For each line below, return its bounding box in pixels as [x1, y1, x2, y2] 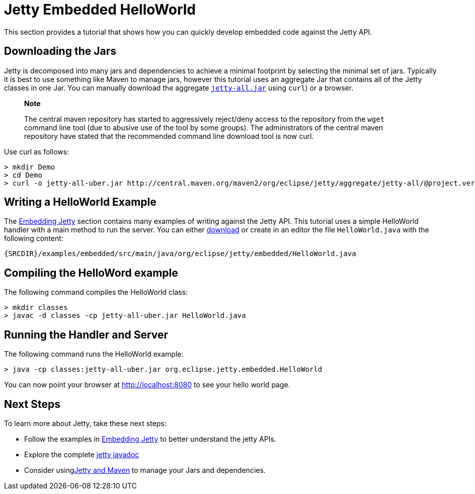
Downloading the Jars [4, 45, 116, 58]
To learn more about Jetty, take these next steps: [4, 419, 167, 428]
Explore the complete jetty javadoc [24, 450, 139, 459]
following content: [4, 234, 63, 243]
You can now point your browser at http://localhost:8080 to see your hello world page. [4, 380, 290, 389]
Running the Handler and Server [4, 328, 169, 341]
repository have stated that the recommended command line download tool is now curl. [24, 131, 314, 140]
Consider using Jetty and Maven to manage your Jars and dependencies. [24, 465, 266, 474]
